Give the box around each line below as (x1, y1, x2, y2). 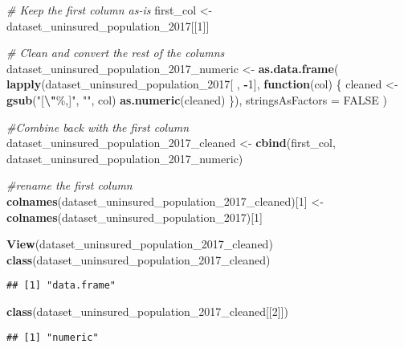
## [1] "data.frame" (6, 280, 116, 292)
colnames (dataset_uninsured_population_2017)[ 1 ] (6, 208, 263, 225)
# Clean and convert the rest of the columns (6, 44, 225, 61)
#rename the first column (6, 177, 133, 194)
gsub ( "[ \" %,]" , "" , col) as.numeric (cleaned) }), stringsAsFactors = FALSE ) (6, 91, 387, 108)
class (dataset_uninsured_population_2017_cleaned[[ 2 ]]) (6, 302, 288, 319)
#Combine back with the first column (6, 118, 190, 135)
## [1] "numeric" (6, 331, 99, 343)
